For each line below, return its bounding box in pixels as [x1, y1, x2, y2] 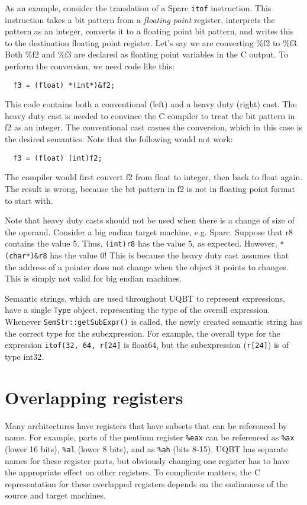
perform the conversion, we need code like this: [5, 60, 174, 72]
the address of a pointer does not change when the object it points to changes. [5, 260, 289, 273]
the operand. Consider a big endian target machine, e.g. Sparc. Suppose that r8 [5, 225, 293, 238]
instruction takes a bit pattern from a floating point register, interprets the [5, 13, 275, 25]
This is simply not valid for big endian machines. [5, 272, 182, 285]
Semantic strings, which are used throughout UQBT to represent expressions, [5, 292, 285, 304]
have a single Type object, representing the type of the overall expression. [5, 303, 270, 316]
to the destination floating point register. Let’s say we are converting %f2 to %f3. [5, 36, 299, 49]
